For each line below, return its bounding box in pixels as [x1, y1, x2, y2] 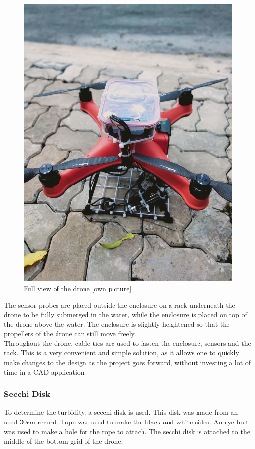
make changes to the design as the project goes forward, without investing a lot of [4, 357, 251, 368]
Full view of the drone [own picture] [24, 283, 132, 293]
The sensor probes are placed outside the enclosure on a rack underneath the [4, 299, 235, 310]
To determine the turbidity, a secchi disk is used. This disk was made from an [4, 407, 238, 417]
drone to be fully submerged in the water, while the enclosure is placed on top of [4, 309, 247, 319]
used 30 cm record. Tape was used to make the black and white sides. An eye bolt [4, 417, 249, 427]
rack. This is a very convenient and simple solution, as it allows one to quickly [4, 347, 239, 358]
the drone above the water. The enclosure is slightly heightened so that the [4, 318, 230, 329]
